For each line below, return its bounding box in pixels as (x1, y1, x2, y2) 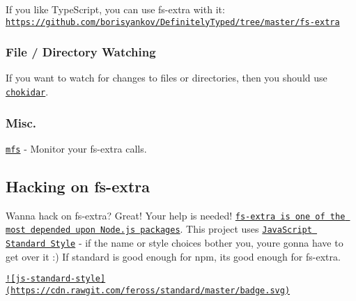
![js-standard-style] (6, 274, 106, 284)
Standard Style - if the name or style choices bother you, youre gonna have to (6, 236, 343, 250)
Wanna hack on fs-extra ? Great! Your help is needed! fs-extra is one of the (6, 208, 346, 222)
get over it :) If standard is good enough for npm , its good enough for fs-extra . (6, 249, 341, 263)
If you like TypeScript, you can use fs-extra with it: (6, 2, 225, 16)
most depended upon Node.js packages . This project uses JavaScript (6, 222, 312, 236)
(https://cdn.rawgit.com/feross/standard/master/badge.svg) (6, 286, 291, 296)
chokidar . (6, 84, 49, 99)
